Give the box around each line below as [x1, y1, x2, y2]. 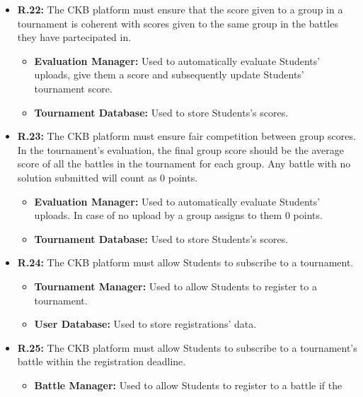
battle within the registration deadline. [17, 354, 186, 369]
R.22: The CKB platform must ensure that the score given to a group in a [17, 2, 343, 16]
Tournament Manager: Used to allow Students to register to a [34, 278, 317, 293]
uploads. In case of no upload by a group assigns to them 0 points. [34, 208, 323, 223]
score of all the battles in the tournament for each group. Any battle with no [17, 156, 351, 171]
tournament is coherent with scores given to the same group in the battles [17, 16, 338, 30]
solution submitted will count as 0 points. [17, 170, 198, 184]
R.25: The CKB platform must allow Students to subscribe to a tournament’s [17, 340, 357, 355]
